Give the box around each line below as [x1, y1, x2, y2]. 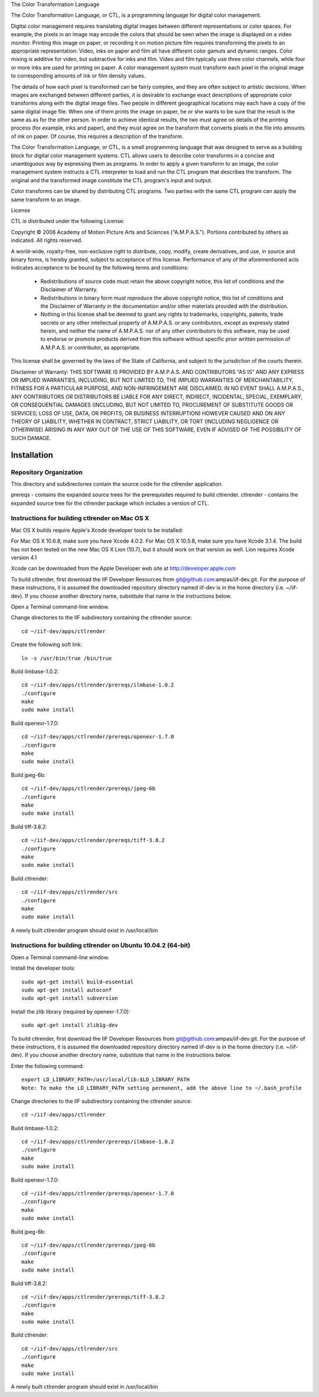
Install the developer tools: [11, 964, 76, 972]
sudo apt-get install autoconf [21, 986, 112, 993]
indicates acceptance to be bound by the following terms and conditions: [11, 264, 189, 272]
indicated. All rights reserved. [11, 237, 83, 244]
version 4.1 [11, 554, 37, 561]
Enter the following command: [11, 1062, 84, 1069]
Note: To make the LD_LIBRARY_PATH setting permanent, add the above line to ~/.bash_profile [21, 1085, 302, 1091]
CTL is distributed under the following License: [11, 218, 125, 225]
